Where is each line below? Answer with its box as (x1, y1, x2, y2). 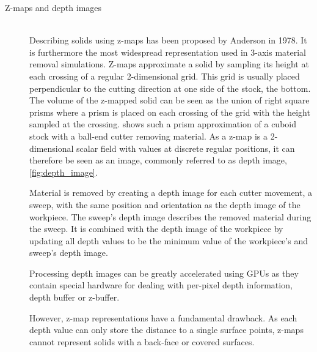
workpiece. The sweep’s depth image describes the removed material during (29, 210, 312, 223)
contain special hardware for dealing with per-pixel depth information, (29, 279, 293, 291)
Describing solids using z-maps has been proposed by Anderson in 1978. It (29, 34, 307, 47)
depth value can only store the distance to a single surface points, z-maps (29, 323, 304, 336)
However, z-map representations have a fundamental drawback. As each (29, 311, 297, 324)
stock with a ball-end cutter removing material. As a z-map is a (29, 129, 268, 142)
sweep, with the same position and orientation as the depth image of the (29, 198, 301, 211)
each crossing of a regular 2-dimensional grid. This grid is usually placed (29, 69, 300, 82)
